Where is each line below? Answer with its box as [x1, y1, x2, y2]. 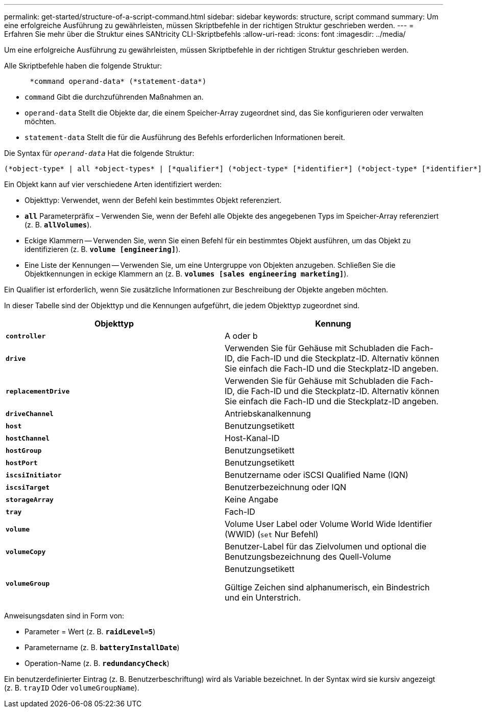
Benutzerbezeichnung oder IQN [225, 482, 346, 492]
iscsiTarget [6, 483, 50, 491]
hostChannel [6, 434, 50, 442]
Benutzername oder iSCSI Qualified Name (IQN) [225, 470, 408, 480]
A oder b [225, 331, 258, 341]
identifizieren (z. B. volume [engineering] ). [25, 245, 181, 254]
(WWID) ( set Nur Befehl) [225, 529, 319, 539]
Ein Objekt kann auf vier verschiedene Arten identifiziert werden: [4, 180, 222, 189]
